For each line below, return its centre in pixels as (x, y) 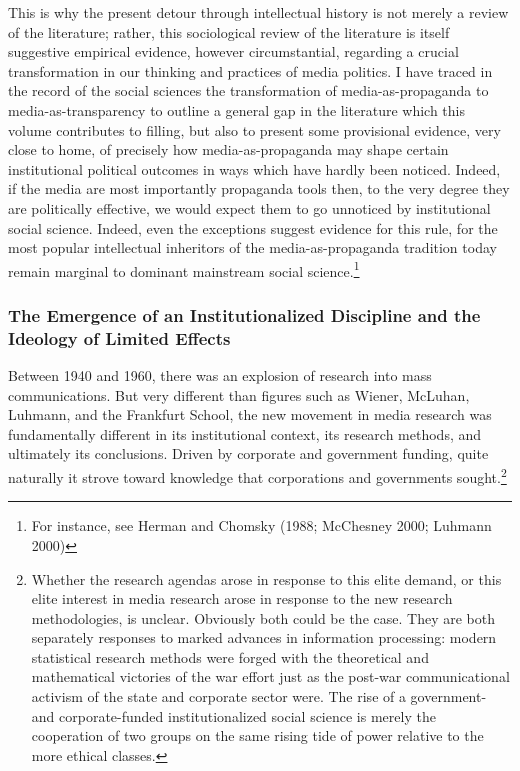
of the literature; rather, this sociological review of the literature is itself (229, 31)
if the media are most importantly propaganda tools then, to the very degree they (259, 188)
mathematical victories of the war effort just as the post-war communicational (270, 676)
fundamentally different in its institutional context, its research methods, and (245, 433)
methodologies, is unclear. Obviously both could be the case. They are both (263, 617)
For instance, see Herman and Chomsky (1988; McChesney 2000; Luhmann (261, 525)
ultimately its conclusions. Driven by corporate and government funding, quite (248, 453)
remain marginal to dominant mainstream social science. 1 (184, 269)
